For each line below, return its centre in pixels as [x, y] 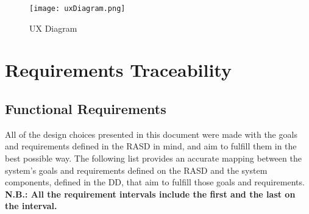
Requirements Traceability [118, 70]
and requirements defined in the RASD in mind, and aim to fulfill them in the [151, 146]
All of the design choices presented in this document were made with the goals [151, 134]
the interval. [31, 206]
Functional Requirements [86, 109]
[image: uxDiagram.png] [77, 9]
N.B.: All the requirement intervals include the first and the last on [150, 194]
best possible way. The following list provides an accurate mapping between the [153, 158]
